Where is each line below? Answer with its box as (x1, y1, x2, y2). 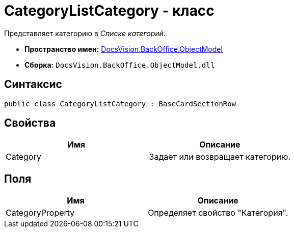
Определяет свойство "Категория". (148, 208, 288, 218)
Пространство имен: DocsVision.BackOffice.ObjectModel (24, 44, 223, 53)
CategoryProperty (6, 208, 75, 218)
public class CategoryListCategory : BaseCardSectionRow (4, 99, 236, 108)
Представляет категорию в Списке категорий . (4, 28, 166, 38)
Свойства (4, 117, 56, 130)
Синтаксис (4, 78, 62, 91)
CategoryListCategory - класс (4, 2, 215, 19)
